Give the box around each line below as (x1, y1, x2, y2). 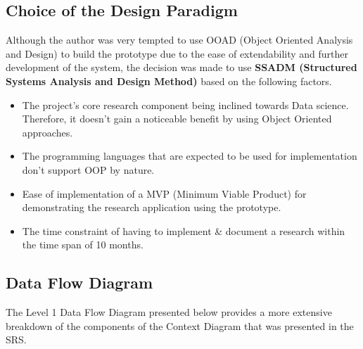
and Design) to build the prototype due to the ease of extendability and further (6, 46, 349, 61)
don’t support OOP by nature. (22, 162, 155, 177)
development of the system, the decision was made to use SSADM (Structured (6, 60, 357, 75)
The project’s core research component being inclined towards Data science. (22, 97, 349, 112)
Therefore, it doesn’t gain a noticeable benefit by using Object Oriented (22, 111, 332, 126)
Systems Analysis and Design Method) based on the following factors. (6, 73, 332, 88)
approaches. (22, 125, 73, 139)
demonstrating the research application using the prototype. (22, 200, 281, 215)
